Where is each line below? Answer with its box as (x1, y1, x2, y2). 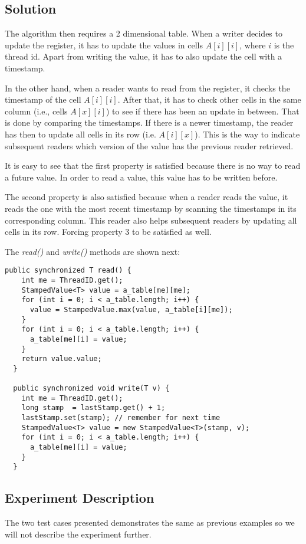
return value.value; (21, 355, 102, 363)
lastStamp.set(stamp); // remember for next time (21, 414, 221, 422)
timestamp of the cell (5, 93, 81, 106)
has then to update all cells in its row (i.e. (5, 127, 156, 140)
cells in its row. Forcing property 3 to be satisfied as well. (5, 225, 212, 238)
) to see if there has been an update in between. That (106, 104, 300, 117)
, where (239, 38, 266, 51)
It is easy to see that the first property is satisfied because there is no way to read (5, 159, 301, 172)
